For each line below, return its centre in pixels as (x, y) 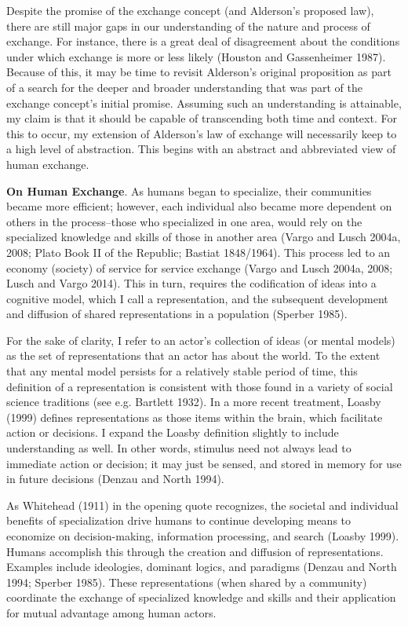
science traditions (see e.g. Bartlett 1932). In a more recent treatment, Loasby (194, 402)
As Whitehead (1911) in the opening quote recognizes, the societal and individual (202, 505)
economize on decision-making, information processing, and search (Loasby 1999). (203, 536)
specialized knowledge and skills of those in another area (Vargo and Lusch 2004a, (204, 237)
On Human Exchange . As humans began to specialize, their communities (189, 190)
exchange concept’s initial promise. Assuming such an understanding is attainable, (204, 103)
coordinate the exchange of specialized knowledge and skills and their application (201, 597)
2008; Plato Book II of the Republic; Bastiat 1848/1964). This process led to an (199, 252)
